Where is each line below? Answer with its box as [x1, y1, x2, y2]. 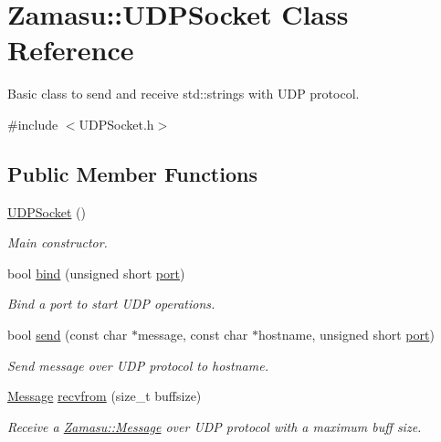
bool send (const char [7, 325, 128, 344]
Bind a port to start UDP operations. [7, 294, 215, 313]
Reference [7, 31, 134, 68]
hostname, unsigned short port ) [258, 325, 435, 344]
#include [7, 114, 58, 133]
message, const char [137, 325, 248, 344]
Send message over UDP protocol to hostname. [7, 355, 268, 374]
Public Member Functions [7, 159, 257, 187]
